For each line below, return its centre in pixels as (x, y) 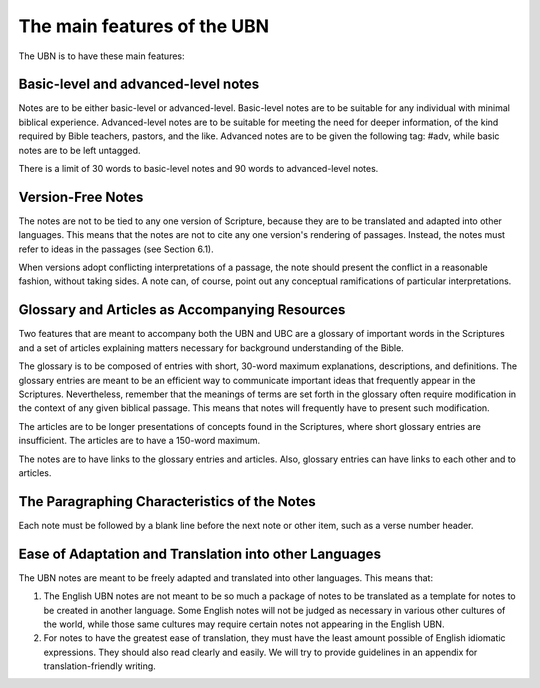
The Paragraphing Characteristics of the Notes (167, 501)
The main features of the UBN (144, 26)
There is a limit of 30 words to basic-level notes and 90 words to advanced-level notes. (198, 169)
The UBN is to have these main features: (101, 56)
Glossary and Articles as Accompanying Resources (182, 310)
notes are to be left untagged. (79, 150)
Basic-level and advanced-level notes (139, 84)
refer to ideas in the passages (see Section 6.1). (116, 249)
